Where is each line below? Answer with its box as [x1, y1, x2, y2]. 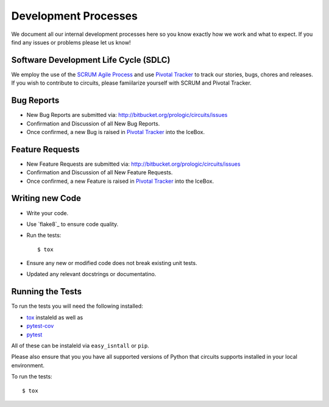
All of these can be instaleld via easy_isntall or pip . [11, 342, 149, 349]
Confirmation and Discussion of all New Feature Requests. [26, 169, 173, 176]
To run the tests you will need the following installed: [11, 302, 143, 310]
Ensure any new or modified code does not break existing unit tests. [26, 260, 197, 267]
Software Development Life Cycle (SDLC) [11, 55, 171, 65]
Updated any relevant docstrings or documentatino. [26, 271, 157, 278]
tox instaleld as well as [26, 314, 83, 321]
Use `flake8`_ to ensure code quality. [26, 220, 119, 228]
